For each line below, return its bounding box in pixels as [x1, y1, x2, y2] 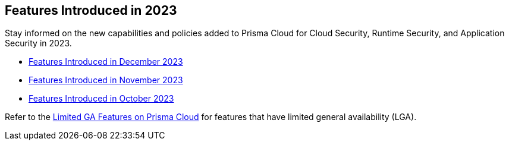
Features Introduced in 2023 [5, 3, 177, 18]
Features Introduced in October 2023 [29, 93, 174, 104]
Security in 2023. [5, 38, 72, 49]
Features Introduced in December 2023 [29, 56, 183, 67]
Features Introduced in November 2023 [29, 75, 183, 86]
